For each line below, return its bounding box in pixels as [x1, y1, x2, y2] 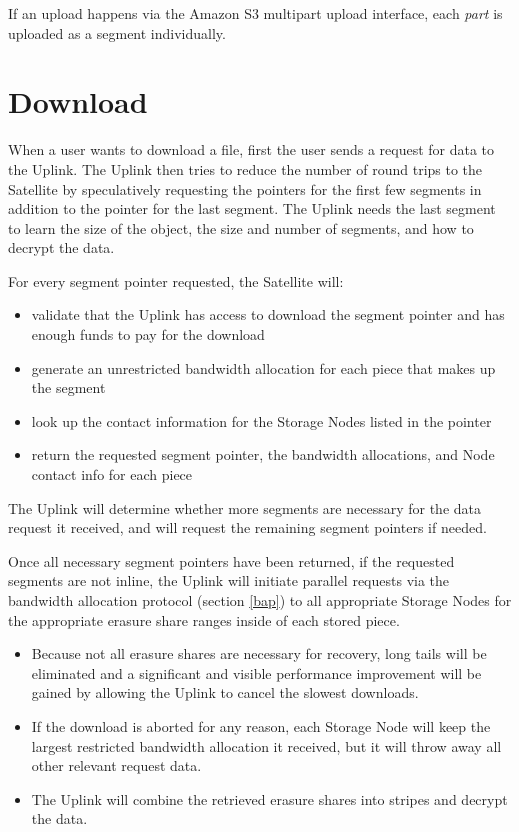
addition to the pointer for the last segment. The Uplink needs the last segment [8, 198, 496, 219]
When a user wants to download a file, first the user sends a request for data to [8, 139, 495, 160]
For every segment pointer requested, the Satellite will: [8, 270, 344, 291]
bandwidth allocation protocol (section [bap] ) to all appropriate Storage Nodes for [8, 590, 512, 610]
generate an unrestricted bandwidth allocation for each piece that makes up [31, 357, 496, 378]
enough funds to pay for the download [31, 324, 265, 345]
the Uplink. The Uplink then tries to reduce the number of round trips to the [8, 158, 483, 179]
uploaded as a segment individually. [8, 22, 226, 43]
